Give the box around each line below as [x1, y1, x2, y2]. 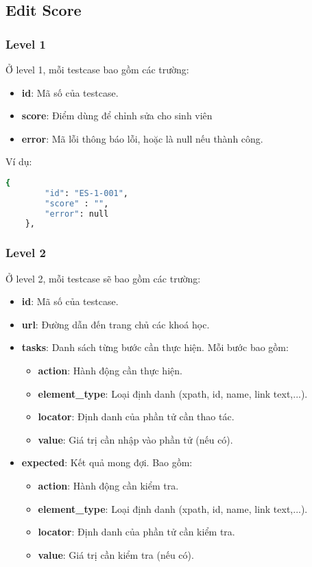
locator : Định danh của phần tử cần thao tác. [38, 409, 235, 424]
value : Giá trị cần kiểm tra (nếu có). [38, 547, 194, 562]
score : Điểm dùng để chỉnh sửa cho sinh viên [21, 108, 213, 123]
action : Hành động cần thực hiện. [38, 363, 182, 377]
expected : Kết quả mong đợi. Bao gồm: [21, 455, 193, 470]
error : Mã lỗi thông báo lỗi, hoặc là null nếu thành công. [21, 131, 263, 145]
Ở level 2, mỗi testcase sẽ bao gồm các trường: [5, 271, 201, 285]
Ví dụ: [5, 154, 32, 169]
